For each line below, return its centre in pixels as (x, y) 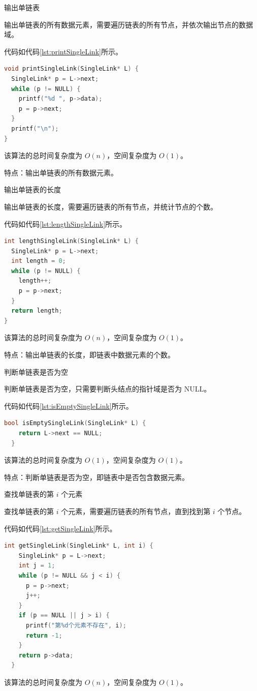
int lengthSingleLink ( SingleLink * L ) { (71, 241)
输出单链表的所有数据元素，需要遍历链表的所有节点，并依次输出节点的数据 (128, 24)
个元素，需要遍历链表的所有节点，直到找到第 (136, 511)
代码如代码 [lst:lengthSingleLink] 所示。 (66, 223)
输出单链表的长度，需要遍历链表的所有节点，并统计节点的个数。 (111, 206)
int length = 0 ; (39, 261)
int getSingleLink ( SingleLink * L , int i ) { (79, 546)
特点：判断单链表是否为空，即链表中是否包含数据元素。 (97, 477)
